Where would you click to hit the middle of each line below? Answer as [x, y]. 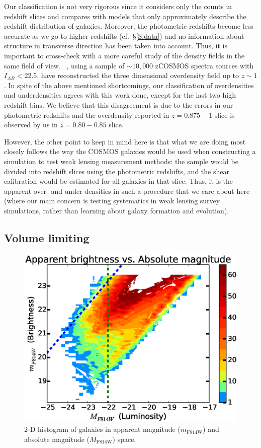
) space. [124, 439]
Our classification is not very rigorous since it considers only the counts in [118, 6]
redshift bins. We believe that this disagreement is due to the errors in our [119, 104]
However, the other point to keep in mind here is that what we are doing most [125, 141]
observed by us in [31, 125]
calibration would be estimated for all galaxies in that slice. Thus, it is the [119, 181]
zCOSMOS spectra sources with [204, 65]
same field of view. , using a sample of [64, 65]
